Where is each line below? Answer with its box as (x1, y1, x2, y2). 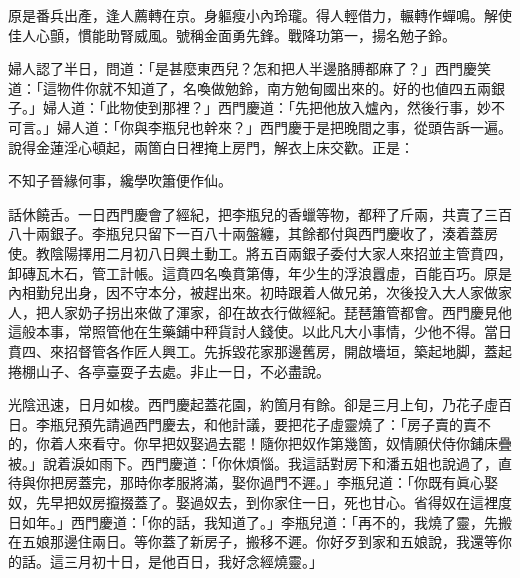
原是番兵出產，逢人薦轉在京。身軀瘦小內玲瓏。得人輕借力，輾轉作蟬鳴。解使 (8, 5, 512, 25)
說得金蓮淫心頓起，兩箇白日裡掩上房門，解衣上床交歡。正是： (8, 136, 414, 157)
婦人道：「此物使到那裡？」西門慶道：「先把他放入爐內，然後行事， (42, 97, 477, 118)
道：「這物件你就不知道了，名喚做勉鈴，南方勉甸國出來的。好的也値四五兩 (8, 77, 491, 98)
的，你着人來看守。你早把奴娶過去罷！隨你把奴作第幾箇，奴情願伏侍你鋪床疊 (8, 433, 512, 454)
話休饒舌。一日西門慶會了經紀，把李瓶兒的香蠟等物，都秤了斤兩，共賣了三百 (8, 203, 512, 224)
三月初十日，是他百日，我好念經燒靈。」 (63, 550, 323, 571)
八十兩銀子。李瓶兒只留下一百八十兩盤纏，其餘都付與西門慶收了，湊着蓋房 (8, 223, 498, 244)
